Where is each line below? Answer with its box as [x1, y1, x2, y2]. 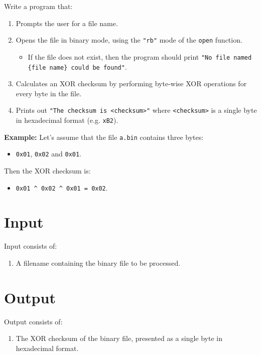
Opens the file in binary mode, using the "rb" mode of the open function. [16, 35, 242, 45]
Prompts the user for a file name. [16, 18, 118, 28]
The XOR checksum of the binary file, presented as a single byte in [16, 333, 223, 343]
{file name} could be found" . [28, 61, 127, 72]
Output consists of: [4, 316, 63, 326]
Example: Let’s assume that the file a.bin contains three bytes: [4, 131, 204, 142]
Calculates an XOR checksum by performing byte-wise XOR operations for [16, 78, 247, 89]
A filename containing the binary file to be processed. [16, 257, 181, 268]
